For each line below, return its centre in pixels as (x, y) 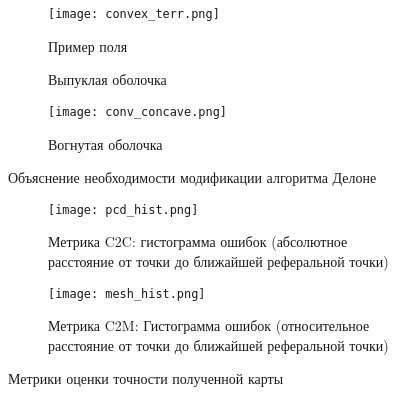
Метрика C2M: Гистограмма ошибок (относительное (209, 325)
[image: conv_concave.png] (137, 111)
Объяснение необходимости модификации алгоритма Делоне (192, 177)
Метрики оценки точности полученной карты (146, 378)
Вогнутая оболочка (105, 143)
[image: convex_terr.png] (134, 14)
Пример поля (88, 45)
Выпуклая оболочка (107, 79)
